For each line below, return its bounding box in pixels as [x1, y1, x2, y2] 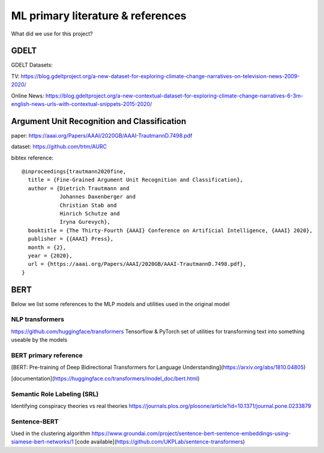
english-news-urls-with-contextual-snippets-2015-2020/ [11, 100, 152, 108]
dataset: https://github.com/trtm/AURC [11, 143, 107, 150]
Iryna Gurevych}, [59, 218, 111, 226]
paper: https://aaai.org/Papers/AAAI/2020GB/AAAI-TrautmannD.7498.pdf [11, 132, 193, 139]
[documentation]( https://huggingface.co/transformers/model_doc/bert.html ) [11, 375, 200, 382]
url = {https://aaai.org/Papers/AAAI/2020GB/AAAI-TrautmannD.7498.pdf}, [28, 260, 247, 268]
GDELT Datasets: [11, 61, 53, 69]
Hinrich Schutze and [59, 211, 120, 217]
